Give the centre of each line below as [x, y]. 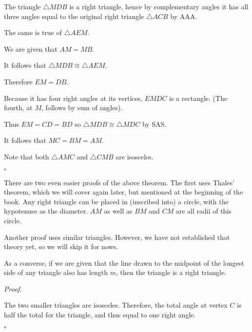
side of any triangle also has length [56, 272]
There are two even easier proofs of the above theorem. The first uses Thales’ [119, 182]
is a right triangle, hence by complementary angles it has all [159, 6]
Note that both [27, 156]
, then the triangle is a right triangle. [171, 272]
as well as [118, 211]
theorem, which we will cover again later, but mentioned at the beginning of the [124, 192]
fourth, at [18, 107]
